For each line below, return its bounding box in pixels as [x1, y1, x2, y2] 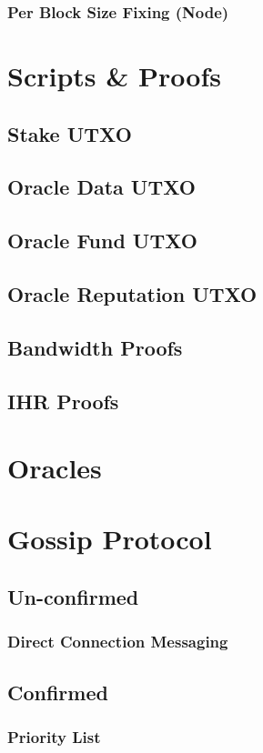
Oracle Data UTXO [7, 173, 196, 201]
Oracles [7, 449, 102, 487]
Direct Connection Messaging [7, 630, 228, 653]
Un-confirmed [7, 583, 139, 611]
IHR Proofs [7, 387, 119, 415]
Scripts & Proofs [7, 57, 221, 95]
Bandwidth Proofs [7, 333, 183, 361]
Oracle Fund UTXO [7, 226, 197, 255]
